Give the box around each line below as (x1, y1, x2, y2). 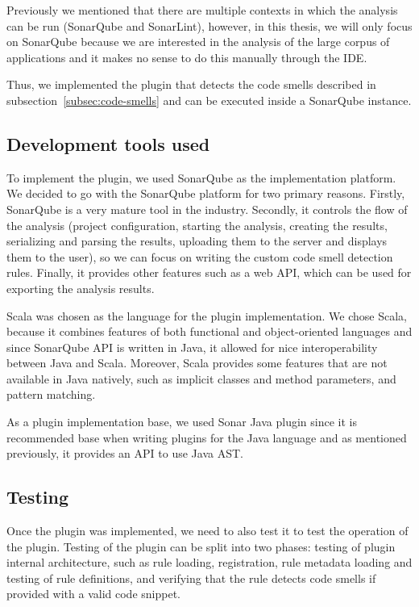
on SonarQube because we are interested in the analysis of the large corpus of (6, 33, 390, 50)
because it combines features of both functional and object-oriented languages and (6, 323, 413, 340)
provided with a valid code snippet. (6, 585, 180, 602)
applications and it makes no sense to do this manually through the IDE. (6, 48, 367, 65)
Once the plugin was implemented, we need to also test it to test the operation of (6, 522, 409, 539)
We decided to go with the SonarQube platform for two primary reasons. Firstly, (6, 185, 405, 202)
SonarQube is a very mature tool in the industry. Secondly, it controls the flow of (6, 200, 408, 217)
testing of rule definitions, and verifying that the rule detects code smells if (6, 569, 376, 586)
